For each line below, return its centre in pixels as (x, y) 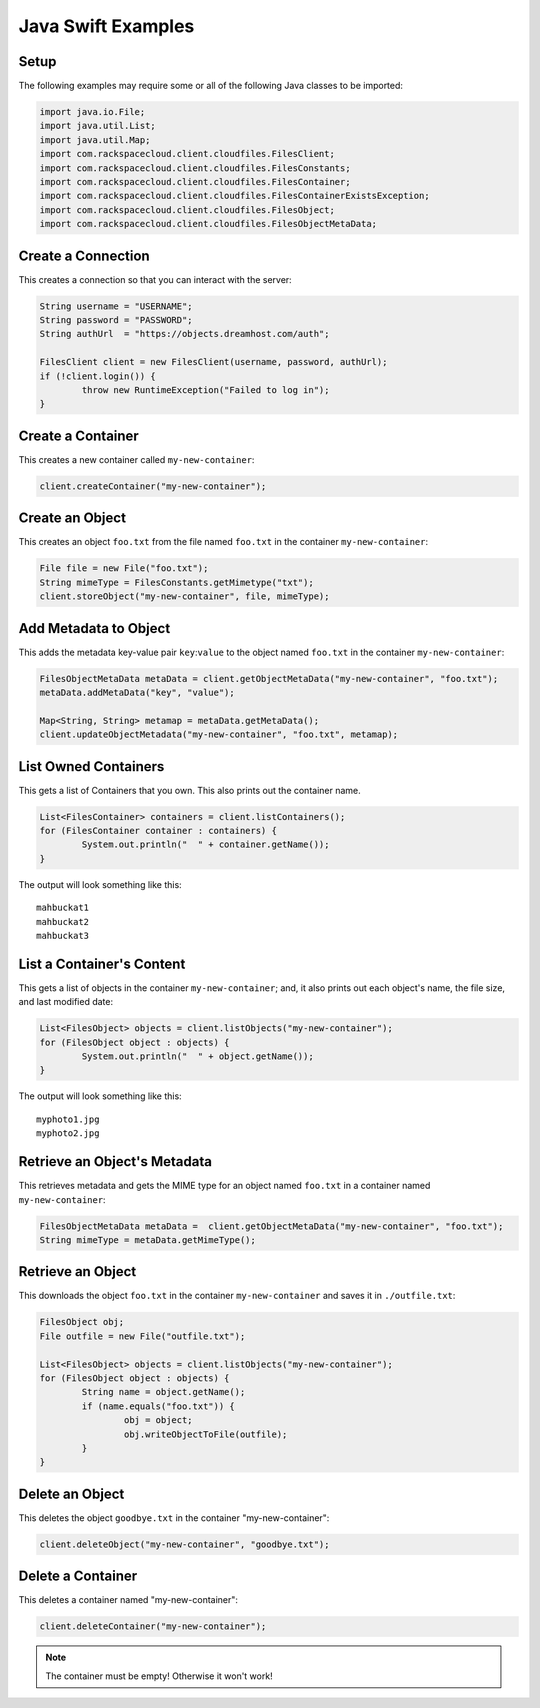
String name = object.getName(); (163, 1392)
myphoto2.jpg (68, 1133)
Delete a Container (78, 1576)
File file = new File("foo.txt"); (124, 568)
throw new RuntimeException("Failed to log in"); (205, 390)
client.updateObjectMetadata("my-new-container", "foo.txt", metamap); (219, 734)
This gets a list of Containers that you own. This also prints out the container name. (190, 790)
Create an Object (72, 518)
